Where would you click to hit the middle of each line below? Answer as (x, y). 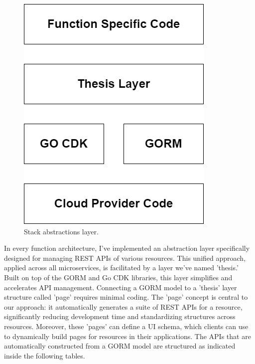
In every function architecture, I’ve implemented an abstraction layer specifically (127, 248)
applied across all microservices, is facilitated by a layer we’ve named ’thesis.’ (121, 268)
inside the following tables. (45, 355)
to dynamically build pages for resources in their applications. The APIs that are (127, 336)
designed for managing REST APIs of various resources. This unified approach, (125, 258)
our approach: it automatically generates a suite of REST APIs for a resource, (123, 306)
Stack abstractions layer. (61, 231)
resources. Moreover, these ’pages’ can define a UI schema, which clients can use (126, 326)
